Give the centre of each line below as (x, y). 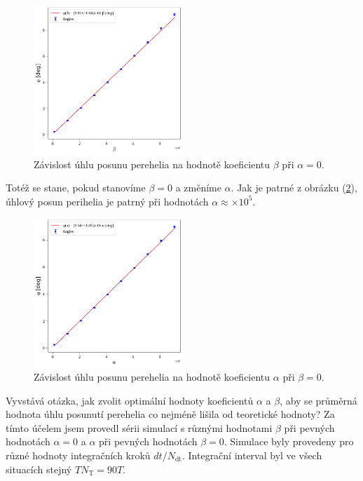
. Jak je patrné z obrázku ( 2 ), (294, 188)
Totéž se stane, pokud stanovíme (76, 188)
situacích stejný (39, 469)
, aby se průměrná (319, 400)
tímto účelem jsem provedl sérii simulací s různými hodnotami (139, 427)
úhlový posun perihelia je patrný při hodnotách (107, 201)
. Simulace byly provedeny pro (289, 441)
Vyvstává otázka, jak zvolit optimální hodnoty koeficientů (130, 400)
